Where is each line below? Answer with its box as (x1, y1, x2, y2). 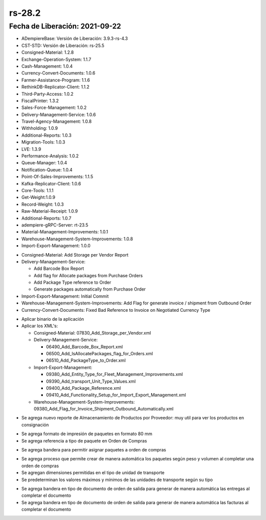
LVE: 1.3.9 (21, 146, 41, 152)
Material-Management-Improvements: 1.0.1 (21, 229, 108, 235)
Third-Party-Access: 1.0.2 (21, 91, 74, 97)
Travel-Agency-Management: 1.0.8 (21, 118, 92, 124)
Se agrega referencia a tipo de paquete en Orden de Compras (21, 438, 147, 444)
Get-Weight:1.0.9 (21, 194, 56, 200)
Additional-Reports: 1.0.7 (21, 215, 71, 221)
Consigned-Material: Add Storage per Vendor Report (21, 252, 129, 258)
